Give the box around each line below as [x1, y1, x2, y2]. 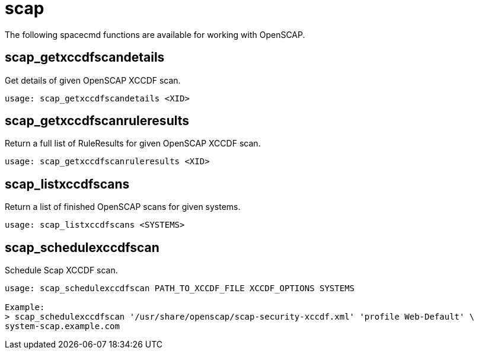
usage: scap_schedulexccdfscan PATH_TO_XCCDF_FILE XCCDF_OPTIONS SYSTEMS [5, 283, 355, 294]
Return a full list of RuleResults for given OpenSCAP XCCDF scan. [5, 138, 261, 149]
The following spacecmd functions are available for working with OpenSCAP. [5, 29, 305, 40]
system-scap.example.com [5, 321, 120, 331]
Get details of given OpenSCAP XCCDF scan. [5, 75, 181, 85]
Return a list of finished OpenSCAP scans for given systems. [5, 202, 241, 212]
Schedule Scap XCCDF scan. [5, 265, 118, 276]
